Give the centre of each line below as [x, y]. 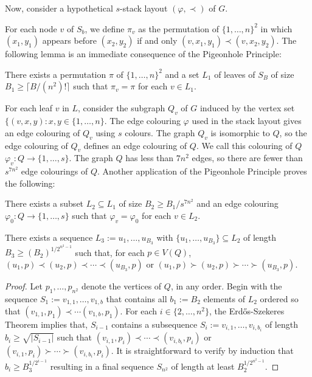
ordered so [279, 298]
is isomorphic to [240, 132]
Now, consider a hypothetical [59, 8]
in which [276, 28]
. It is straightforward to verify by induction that [202, 351]
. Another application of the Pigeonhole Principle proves [202, 171]
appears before [69, 40]
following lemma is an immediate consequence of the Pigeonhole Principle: [143, 54]
